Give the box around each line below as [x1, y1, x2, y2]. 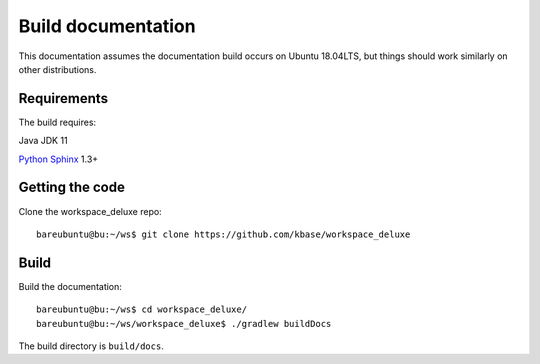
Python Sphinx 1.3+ [18, 153, 99, 165]
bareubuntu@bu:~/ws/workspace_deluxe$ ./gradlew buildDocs [36, 318, 332, 329]
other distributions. [18, 63, 97, 75]
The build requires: [18, 116, 97, 128]
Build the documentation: [18, 280, 122, 292]
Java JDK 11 [18, 135, 69, 147]
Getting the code [18, 179, 125, 196]
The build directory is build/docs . [18, 340, 164, 352]
